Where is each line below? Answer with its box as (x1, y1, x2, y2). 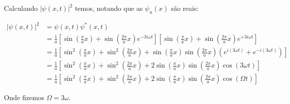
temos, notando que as (75, 3, 143, 13)
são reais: (171, 3, 199, 13)
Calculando (4, 3, 38, 13)
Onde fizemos (4, 92, 44, 103)
